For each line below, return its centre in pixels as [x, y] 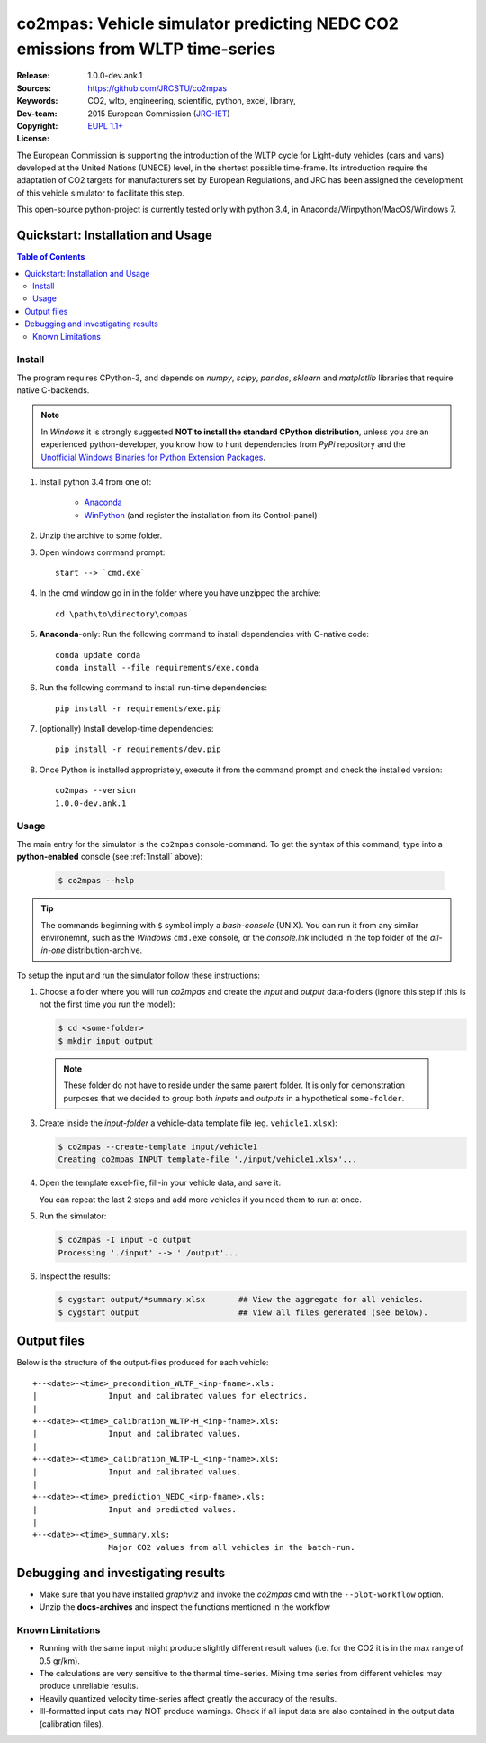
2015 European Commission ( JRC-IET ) [159, 114]
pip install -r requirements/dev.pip [139, 749]
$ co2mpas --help [96, 881]
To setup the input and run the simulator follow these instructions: [139, 975]
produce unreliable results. [89, 1686]
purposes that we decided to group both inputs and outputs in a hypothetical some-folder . [234, 1098]
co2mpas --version [96, 790]
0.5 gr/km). [60, 1661]
